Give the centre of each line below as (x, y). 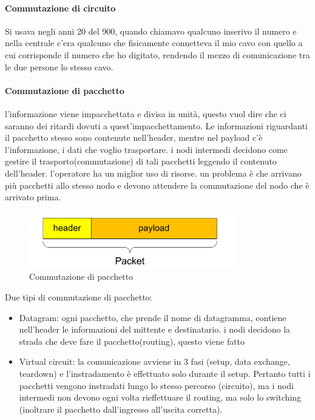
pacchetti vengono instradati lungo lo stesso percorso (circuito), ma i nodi (156, 385)
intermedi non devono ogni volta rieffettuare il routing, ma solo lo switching (160, 397)
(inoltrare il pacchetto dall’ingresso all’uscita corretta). (121, 409)
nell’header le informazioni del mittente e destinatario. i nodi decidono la (155, 329)
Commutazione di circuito (60, 8)
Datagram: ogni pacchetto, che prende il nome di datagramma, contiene (153, 317)
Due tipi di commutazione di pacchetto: (79, 297)
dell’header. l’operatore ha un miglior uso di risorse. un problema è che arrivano (153, 173)
